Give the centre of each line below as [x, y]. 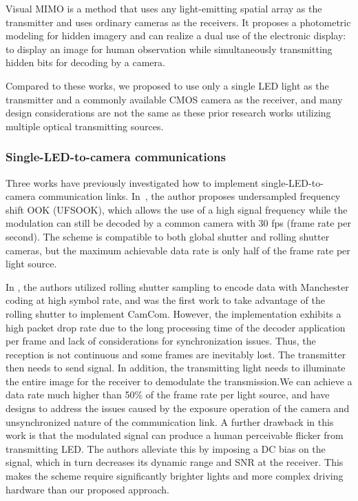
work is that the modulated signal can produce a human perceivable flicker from [175, 435]
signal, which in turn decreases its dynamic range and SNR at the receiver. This [175, 462]
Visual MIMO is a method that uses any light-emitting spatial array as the [164, 8]
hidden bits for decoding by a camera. [85, 62]
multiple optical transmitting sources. [85, 126]
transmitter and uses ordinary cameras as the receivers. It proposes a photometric [178, 22]
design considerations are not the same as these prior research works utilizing [168, 113]
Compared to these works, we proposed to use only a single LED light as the [167, 85]
